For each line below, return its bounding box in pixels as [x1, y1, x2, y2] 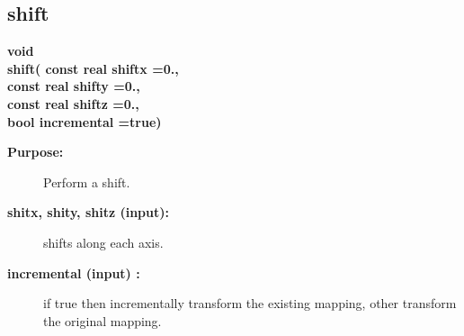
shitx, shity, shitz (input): [7, 203, 169, 222]
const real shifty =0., [7, 77, 140, 95]
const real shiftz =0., [7, 94, 139, 113]
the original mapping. [43, 311, 162, 330]
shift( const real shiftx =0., [7, 59, 179, 77]
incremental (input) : [7, 263, 140, 282]
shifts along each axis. [43, 232, 164, 251]
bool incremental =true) [7, 112, 162, 131]
